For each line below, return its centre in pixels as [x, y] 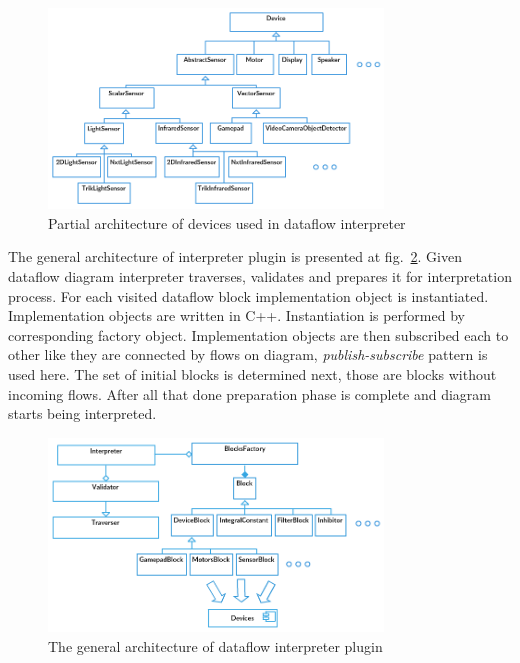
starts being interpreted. [82, 413]
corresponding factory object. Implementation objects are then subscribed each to [258, 334]
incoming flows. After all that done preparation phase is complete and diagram [250, 393]
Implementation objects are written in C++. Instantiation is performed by [236, 315]
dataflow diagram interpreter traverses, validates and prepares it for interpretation [260, 275]
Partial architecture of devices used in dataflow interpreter [227, 222]
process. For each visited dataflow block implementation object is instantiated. [248, 295]
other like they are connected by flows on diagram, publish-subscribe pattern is [248, 354]
